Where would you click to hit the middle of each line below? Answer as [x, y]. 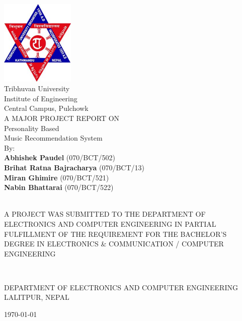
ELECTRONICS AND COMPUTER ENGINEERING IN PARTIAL [110, 223]
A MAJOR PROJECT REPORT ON [62, 118]
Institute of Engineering [41, 98]
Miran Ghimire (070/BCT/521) [57, 177]
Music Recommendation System [53, 138]
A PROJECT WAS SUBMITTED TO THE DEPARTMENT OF [105, 214]
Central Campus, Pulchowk [46, 108]
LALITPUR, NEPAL [37, 297]
